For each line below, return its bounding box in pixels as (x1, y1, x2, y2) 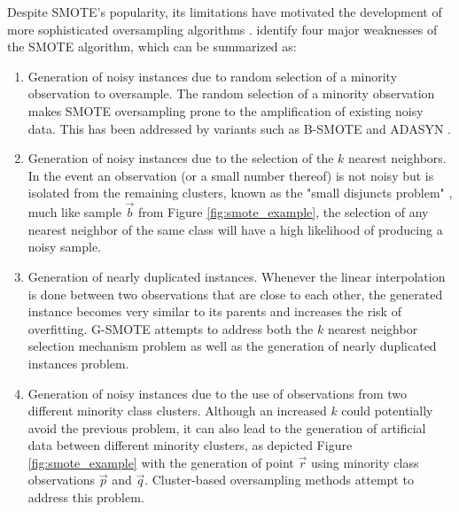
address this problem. (27, 488, 144, 507)
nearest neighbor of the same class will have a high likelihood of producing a (27, 220, 443, 238)
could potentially (341, 401, 433, 420)
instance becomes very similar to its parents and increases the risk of (27, 302, 401, 321)
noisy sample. (27, 237, 102, 256)
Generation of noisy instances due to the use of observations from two (27, 384, 408, 402)
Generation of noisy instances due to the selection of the (27, 149, 334, 167)
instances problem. (27, 353, 129, 372)
